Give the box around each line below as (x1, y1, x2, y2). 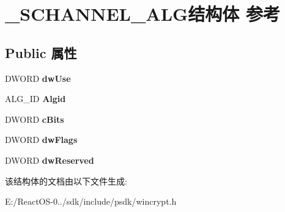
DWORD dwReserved (5, 153, 94, 166)
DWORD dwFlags (5, 133, 78, 146)
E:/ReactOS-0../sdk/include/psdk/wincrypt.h (5, 195, 177, 208)
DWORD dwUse (5, 71, 71, 84)
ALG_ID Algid (5, 92, 66, 105)
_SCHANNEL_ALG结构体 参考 (5, 1, 281, 26)
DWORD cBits (5, 112, 64, 125)
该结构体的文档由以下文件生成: (5, 174, 127, 187)
